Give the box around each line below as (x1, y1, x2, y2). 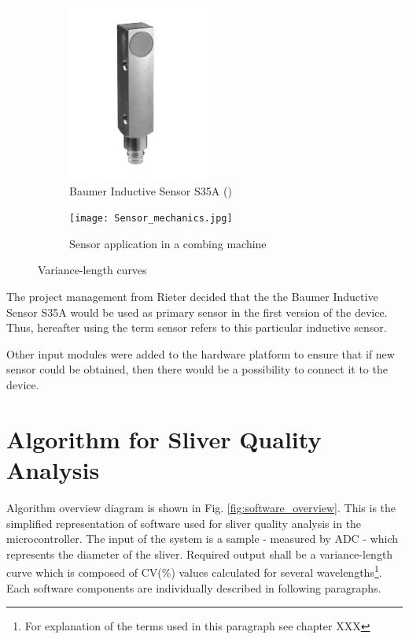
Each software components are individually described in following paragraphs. (6, 579, 381, 596)
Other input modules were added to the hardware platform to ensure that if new (6, 345, 395, 362)
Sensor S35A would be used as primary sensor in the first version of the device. (6, 303, 388, 320)
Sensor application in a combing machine (69, 235, 267, 251)
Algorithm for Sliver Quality (6, 422, 322, 455)
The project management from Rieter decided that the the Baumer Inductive (6, 288, 378, 305)
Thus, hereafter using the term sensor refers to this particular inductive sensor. (6, 319, 387, 336)
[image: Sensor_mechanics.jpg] (69, 213, 233, 225)
